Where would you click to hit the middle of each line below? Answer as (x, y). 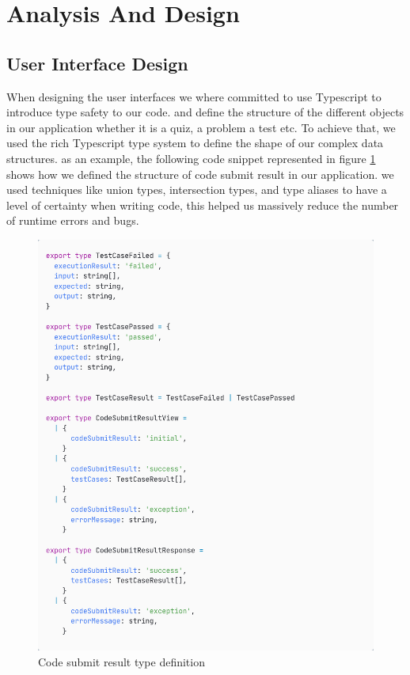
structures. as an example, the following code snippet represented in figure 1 (191, 158)
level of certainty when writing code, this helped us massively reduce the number (203, 205)
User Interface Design (97, 63)
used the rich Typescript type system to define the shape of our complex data (195, 143)
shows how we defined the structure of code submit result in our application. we (200, 174)
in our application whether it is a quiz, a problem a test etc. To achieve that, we (201, 127)
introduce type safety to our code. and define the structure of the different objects (205, 112)
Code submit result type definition (121, 661)
